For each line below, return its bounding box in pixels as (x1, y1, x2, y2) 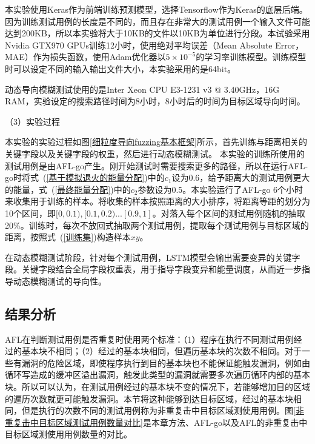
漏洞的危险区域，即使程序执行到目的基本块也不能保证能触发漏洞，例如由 (21, 356, 310, 369)
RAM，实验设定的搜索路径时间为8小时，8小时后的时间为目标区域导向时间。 (5, 95, 305, 107)
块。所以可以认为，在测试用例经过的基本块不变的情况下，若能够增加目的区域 (5, 380, 310, 393)
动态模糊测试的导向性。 (13, 274, 107, 287)
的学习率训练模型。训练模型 (196, 50, 307, 63)
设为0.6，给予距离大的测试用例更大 (171, 171, 310, 184)
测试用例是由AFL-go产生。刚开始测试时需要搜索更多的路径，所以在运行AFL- (5, 159, 308, 172)
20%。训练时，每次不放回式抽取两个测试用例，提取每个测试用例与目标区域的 (5, 218, 309, 231)
